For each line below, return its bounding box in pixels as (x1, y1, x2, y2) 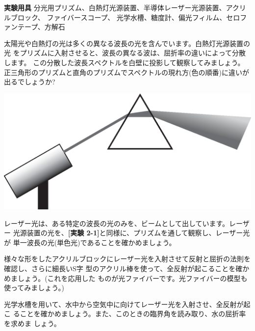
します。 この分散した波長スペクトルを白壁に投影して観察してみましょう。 (4, 57, 245, 67)
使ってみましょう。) (4, 282, 64, 293)
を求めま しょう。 (4, 318, 61, 328)
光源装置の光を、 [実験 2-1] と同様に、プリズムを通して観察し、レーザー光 (13, 228, 250, 238)
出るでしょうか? (4, 76, 55, 87)
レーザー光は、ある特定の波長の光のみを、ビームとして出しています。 (4, 218, 229, 228)
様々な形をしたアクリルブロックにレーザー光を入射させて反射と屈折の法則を (4, 254, 251, 264)
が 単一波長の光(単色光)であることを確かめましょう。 (4, 237, 176, 247)
